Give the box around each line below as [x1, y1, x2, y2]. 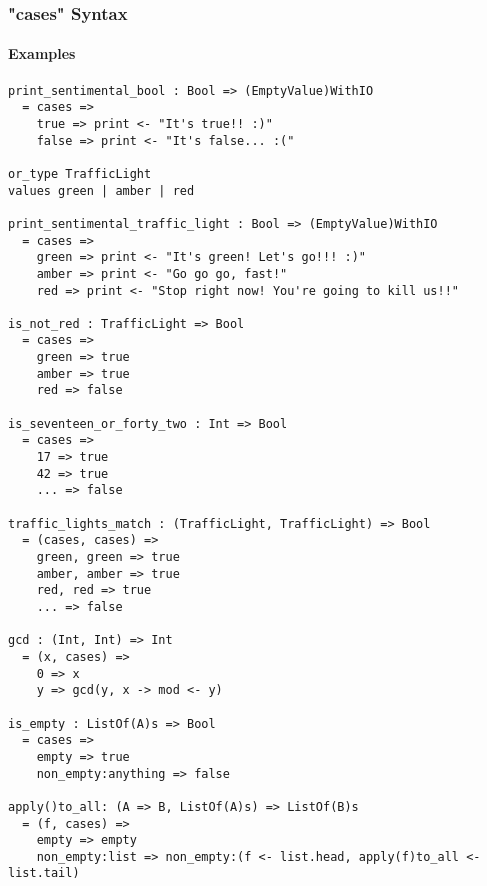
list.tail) [8, 866, 80, 881]
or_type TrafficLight [8, 166, 152, 181]
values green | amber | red [8, 183, 195, 198]
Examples [8, 43, 76, 64]
